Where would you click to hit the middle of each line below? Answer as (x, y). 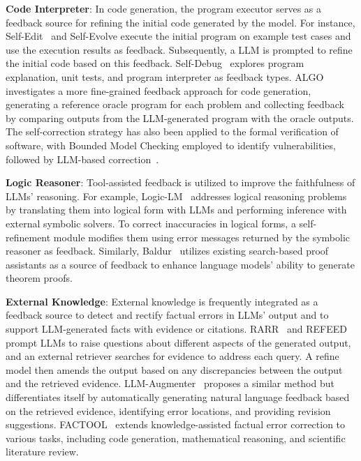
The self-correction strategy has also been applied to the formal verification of (172, 131)
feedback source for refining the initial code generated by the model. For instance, (180, 22)
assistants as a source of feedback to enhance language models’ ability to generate (180, 264)
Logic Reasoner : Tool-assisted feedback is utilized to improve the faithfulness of (180, 182)
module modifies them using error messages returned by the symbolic (201, 237)
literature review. (42, 452)
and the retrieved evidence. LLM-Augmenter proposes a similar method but (170, 383)
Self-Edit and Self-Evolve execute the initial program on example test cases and (178, 36)
